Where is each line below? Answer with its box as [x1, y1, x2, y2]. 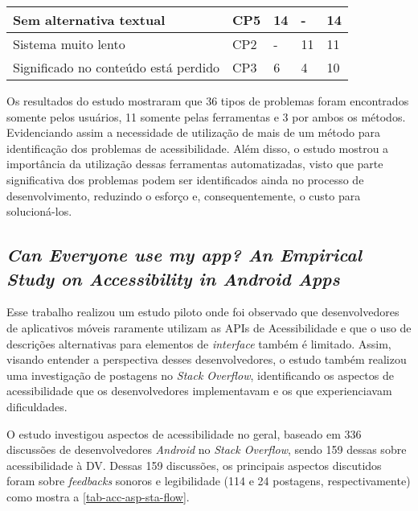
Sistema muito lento [13, 35, 125, 53]
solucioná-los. [6, 203, 72, 220]
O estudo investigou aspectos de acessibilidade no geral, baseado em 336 [6, 425, 362, 442]
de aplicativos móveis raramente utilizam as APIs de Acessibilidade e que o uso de [6, 319, 412, 336]
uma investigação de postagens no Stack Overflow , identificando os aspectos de [6, 366, 394, 383]
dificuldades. [6, 398, 68, 414]
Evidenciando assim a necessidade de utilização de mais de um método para [6, 124, 380, 141]
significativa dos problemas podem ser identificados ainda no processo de [6, 171, 364, 188]
